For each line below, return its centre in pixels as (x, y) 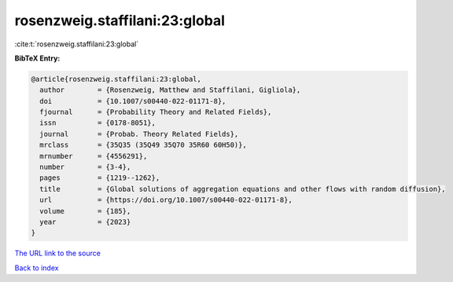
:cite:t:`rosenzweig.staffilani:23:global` (77, 44)
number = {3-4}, (85, 167)
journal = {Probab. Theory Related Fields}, (139, 134)
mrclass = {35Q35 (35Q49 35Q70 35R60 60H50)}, (143, 145)
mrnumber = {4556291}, (94, 156)
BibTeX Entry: (37, 58)
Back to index (37, 268)
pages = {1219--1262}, (100, 178)
